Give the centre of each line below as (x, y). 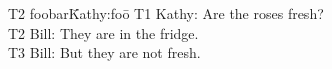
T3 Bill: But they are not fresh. (104, 52)
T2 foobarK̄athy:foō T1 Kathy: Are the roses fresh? (166, 13)
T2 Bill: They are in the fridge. (103, 32)
